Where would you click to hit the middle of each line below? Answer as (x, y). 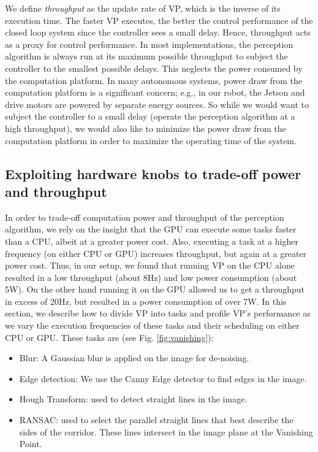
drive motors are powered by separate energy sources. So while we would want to (157, 104)
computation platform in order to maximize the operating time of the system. (151, 140)
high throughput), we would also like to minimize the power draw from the (146, 128)
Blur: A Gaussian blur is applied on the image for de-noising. (134, 358)
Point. (31, 444)
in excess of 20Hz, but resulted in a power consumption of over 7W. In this (146, 301)
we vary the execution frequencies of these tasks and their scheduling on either (152, 325)
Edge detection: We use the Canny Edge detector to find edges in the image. (163, 378)
